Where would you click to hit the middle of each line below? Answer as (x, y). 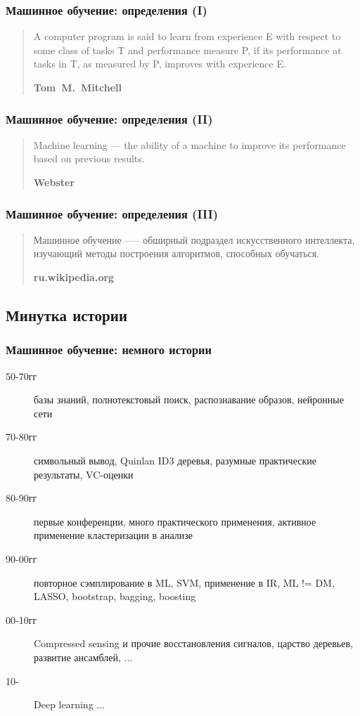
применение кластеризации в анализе (114, 535)
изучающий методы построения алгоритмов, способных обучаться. (176, 253)
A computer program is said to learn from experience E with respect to (187, 36)
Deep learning (64, 704)
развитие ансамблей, (77, 657)
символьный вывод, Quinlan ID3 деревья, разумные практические (175, 460)
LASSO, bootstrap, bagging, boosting (115, 596)
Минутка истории (66, 314)
